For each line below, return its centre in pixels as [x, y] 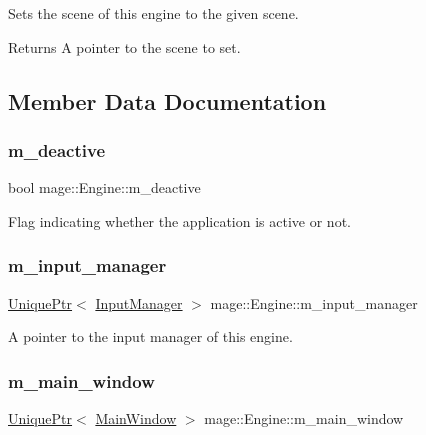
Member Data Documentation [167, 100]
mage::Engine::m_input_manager [314, 302]
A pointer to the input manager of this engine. [150, 336]
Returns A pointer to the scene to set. [124, 46]
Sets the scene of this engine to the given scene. [153, 13]
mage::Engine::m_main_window [304, 418]
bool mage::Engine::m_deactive [104, 187]
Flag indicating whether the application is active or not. [179, 220]
